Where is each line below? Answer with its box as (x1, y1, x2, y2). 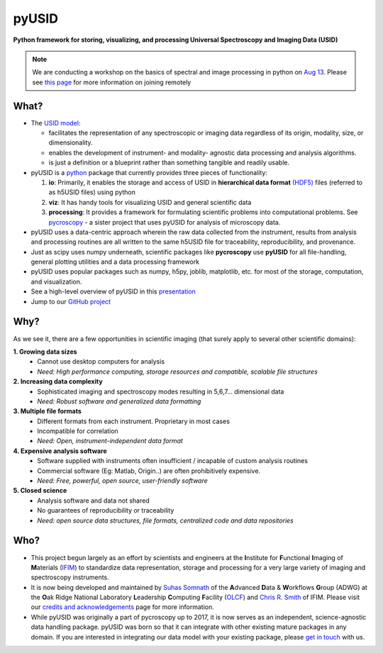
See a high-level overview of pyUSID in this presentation (30, 287, 196, 296)
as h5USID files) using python (48, 188, 136, 196)
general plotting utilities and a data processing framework (30, 257, 200, 266)
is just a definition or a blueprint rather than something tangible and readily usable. (48, 158, 290, 167)
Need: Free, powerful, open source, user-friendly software (37, 476, 209, 485)
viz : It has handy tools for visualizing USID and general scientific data (48, 198, 252, 206)
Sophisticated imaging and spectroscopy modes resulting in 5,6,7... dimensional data (37, 387, 284, 396)
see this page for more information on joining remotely (32, 78, 191, 86)
